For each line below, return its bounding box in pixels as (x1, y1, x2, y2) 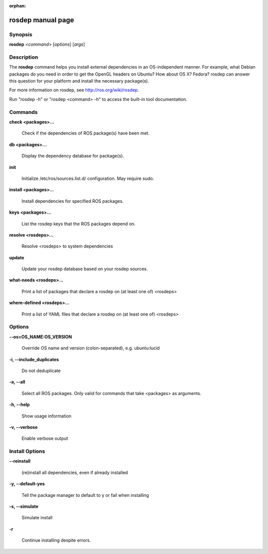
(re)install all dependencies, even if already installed (21, 470, 129, 475)
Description (9, 54, 38, 61)
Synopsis (9, 31, 32, 38)
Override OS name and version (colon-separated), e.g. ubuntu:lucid (21, 345, 160, 351)
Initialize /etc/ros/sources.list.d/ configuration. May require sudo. (21, 175, 154, 181)
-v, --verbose (9, 424, 38, 430)
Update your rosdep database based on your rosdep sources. (21, 266, 148, 272)
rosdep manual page (9, 15, 74, 24)
